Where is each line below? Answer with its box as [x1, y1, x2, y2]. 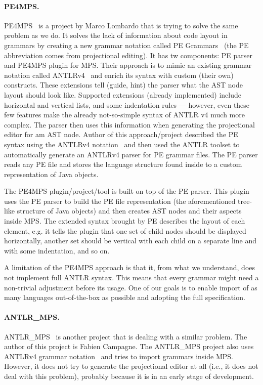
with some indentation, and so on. [4, 245, 110, 255]
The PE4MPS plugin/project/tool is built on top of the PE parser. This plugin [4, 186, 249, 196]
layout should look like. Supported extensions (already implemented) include [4, 89, 241, 100]
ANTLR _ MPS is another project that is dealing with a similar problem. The [4, 331, 247, 341]
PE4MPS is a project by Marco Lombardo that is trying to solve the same [4, 20, 238, 30]
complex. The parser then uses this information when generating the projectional [4, 119, 255, 130]
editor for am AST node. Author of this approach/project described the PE [4, 129, 238, 140]
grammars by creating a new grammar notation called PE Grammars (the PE [4, 39, 249, 50]
